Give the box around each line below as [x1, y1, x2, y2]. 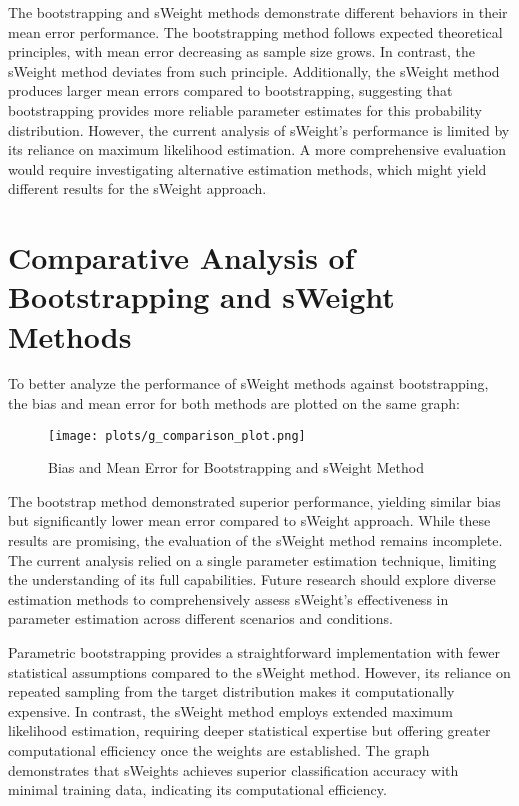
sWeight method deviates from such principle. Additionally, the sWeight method [8, 60, 500, 81]
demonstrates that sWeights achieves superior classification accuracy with [8, 759, 459, 780]
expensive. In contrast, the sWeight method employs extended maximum [8, 700, 453, 721]
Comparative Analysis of [8, 237, 355, 278]
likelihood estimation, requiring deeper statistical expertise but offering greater [8, 720, 491, 741]
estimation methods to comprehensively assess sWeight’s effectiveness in [8, 588, 449, 609]
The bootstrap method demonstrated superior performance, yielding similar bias [8, 490, 501, 511]
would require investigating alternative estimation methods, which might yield [8, 158, 487, 179]
